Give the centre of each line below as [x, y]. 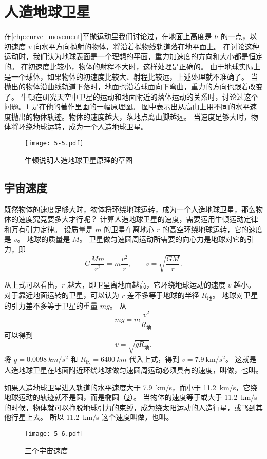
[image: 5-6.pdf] [54, 434]
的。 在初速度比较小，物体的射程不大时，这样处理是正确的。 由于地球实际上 [132, 66]
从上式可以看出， [33, 285]
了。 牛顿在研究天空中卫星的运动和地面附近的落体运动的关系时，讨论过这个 [131, 96]
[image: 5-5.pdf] [54, 144]
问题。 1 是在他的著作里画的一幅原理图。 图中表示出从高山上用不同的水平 [127, 107]
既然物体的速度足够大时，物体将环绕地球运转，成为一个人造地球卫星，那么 [130, 209]
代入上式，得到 [154, 359]
